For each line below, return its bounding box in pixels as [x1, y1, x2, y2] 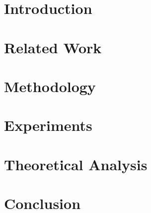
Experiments [4, 115, 92, 135]
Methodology [4, 76, 96, 96]
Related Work [4, 37, 102, 57]
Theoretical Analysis [4, 154, 148, 174]
